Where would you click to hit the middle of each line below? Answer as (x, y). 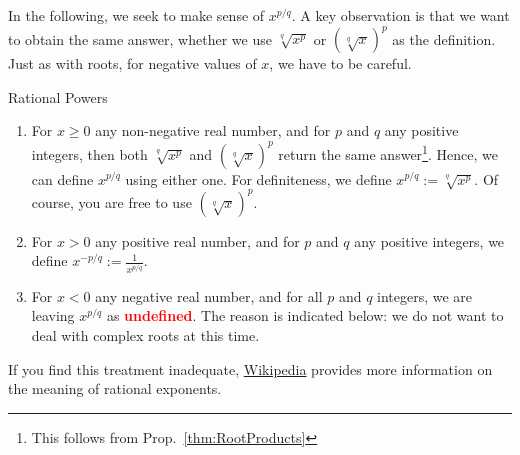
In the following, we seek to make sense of (136, 15)
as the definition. (444, 38)
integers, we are (425, 295)
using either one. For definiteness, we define (258, 178)
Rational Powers (58, 96)
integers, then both (89, 153)
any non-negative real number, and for (213, 130)
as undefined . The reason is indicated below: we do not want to (305, 315)
